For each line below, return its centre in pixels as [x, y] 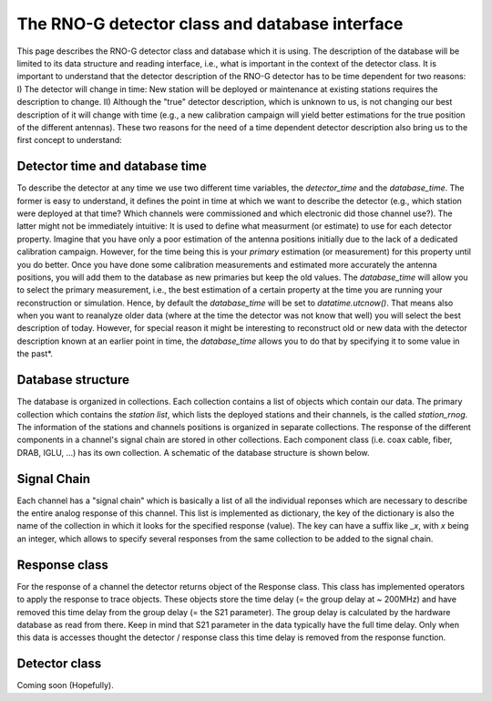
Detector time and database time [112, 166]
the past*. [35, 354]
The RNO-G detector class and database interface [210, 24]
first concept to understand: [69, 140]
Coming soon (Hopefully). [65, 686]
